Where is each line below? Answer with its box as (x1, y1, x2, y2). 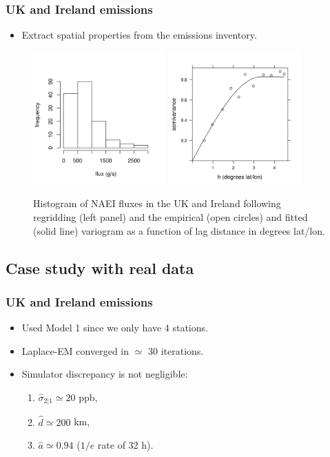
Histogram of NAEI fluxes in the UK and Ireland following (33, 196, 281, 211)
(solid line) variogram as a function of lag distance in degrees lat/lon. (33, 223, 325, 237)
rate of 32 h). (97, 438, 154, 452)
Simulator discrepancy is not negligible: (21, 367, 188, 381)
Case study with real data (6, 257, 194, 278)
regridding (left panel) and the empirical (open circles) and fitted (33, 210, 308, 224)
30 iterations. (147, 343, 204, 358)
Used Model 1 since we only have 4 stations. (21, 320, 208, 335)
